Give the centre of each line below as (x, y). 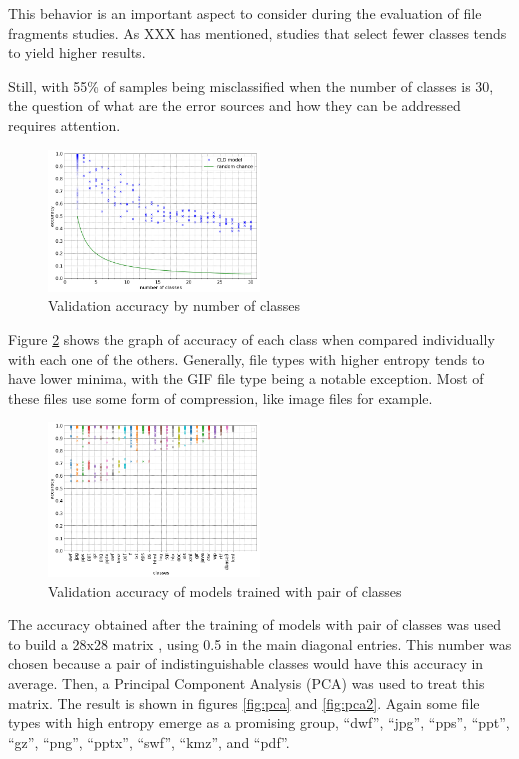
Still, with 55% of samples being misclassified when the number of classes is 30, (251, 85)
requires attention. (64, 124)
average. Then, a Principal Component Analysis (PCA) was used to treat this (246, 683)
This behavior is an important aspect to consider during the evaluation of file (245, 13)
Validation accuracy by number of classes (174, 305)
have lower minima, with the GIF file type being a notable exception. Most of (246, 378)
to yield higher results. (77, 52)
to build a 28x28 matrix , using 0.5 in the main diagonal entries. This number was (260, 643)
